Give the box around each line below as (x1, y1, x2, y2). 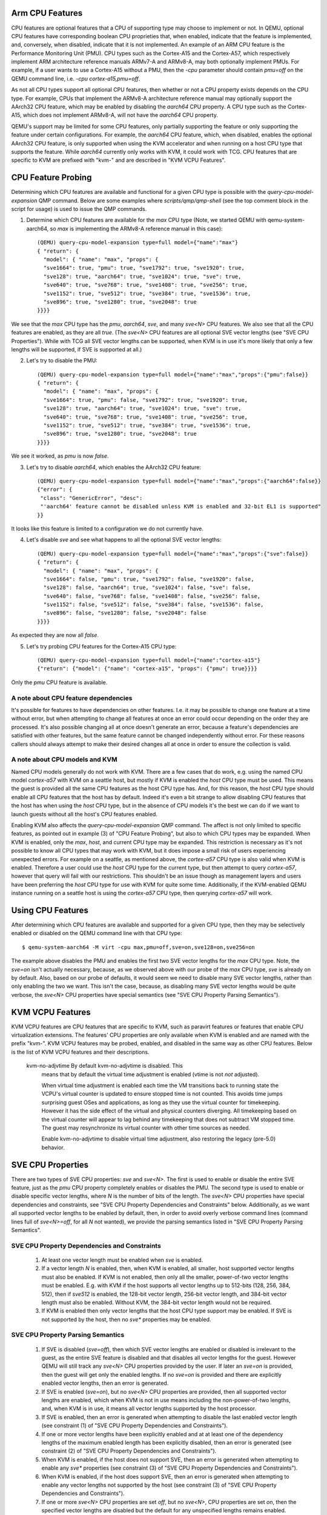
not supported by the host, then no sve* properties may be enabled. (41, 1316, 211, 1323)
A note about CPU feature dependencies (11, 694, 133, 702)
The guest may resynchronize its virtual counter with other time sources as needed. (41, 1124, 251, 1131)
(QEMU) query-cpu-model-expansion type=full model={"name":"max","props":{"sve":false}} (37, 550, 309, 557)
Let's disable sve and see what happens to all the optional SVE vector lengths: (26, 536, 222, 544)
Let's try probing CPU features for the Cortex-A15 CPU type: (26, 642, 177, 650)
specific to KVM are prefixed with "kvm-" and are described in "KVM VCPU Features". (11, 156, 226, 164)
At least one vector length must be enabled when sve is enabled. (41, 1256, 203, 1264)
